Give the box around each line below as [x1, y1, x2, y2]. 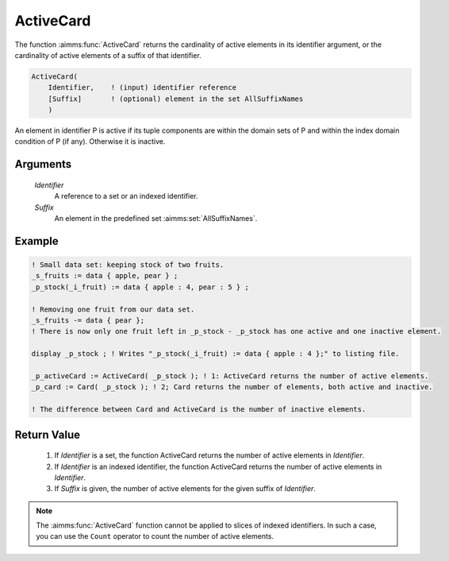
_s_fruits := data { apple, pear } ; [31, 271, 178, 280]
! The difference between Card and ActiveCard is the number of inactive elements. [31, 405, 366, 414]
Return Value [14, 428, 81, 441]
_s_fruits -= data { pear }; [31, 316, 145, 325]
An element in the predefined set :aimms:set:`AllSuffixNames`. [54, 214, 258, 223]
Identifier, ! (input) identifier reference [48, 83, 237, 92]
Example [14, 234, 59, 248]
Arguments [14, 157, 72, 171]
